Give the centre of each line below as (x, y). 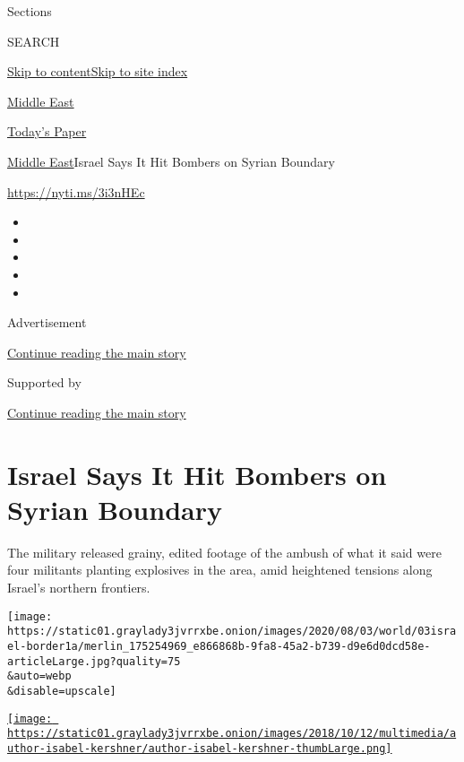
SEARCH (34, 41)
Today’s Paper (47, 131)
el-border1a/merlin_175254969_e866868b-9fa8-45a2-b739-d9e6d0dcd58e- (219, 646)
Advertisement (47, 322)
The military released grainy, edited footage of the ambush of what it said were (224, 552)
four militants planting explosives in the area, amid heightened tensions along (220, 570)
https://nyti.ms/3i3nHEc (76, 191)
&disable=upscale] (62, 691)
